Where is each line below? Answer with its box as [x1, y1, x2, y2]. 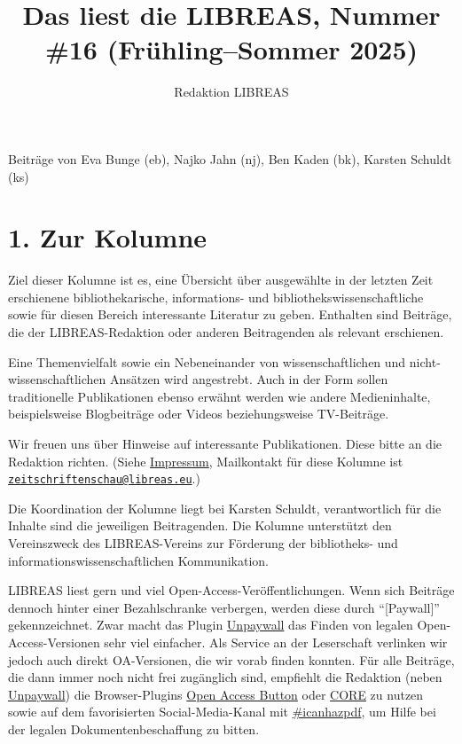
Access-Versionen [8, 632, 100, 651]
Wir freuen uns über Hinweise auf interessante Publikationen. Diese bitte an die [8, 434, 442, 452]
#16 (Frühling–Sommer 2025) [44, 31, 419, 67]
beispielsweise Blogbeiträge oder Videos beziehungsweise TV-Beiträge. [8, 404, 389, 423]
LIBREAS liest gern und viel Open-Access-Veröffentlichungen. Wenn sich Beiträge [8, 581, 455, 599]
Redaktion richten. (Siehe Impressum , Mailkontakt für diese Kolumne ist [8, 451, 403, 470]
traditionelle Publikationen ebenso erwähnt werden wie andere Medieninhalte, [8, 387, 431, 405]
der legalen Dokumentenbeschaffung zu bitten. [8, 719, 260, 738]
